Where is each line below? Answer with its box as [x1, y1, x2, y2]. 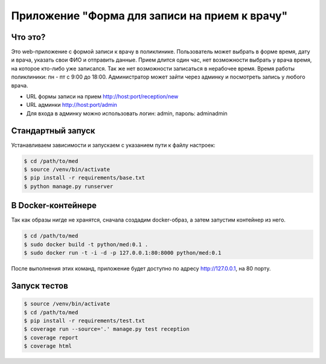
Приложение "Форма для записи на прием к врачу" [11, 9, 288, 22]
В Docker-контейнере [11, 200, 97, 211]
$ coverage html [24, 343, 72, 350]
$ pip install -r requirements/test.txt [24, 317, 145, 324]
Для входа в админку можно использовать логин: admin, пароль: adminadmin [26, 109, 228, 117]
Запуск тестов [11, 281, 69, 291]
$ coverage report [24, 334, 78, 341]
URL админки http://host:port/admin [26, 101, 118, 109]
